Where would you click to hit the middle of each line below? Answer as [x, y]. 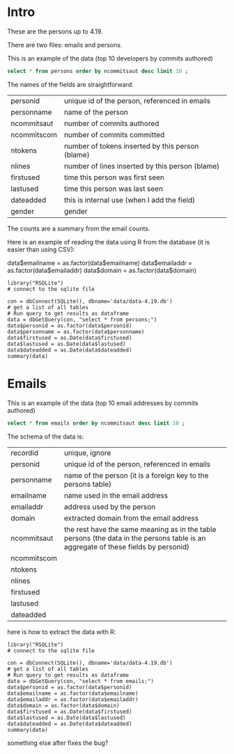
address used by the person [110, 507]
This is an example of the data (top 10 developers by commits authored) [110, 58]
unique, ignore [87, 453]
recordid [25, 453]
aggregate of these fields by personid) [127, 547]
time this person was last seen [114, 189]
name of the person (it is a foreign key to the [136, 476]
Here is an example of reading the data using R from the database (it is [109, 242]
